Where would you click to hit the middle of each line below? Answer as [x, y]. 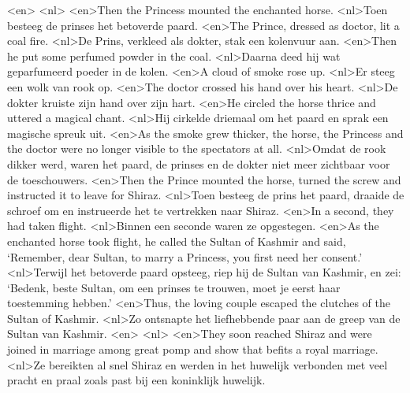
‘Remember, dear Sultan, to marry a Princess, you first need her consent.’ [185, 256]
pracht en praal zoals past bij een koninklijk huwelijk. [136, 380]
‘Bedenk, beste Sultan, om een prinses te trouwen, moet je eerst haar [174, 287]
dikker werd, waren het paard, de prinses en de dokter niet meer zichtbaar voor [199, 163]
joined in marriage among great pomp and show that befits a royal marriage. [193, 349]
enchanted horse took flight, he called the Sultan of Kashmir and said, [177, 241]
